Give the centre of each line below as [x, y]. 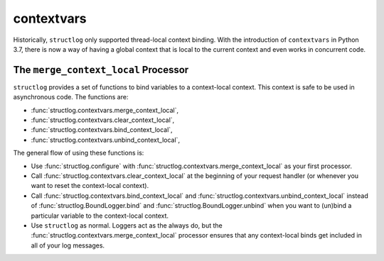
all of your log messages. [68, 245]
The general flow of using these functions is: [79, 153]
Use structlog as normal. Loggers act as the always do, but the [127, 225]
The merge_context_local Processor [101, 70]
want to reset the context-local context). [90, 186]
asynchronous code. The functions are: [71, 97]
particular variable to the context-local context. [100, 216]
